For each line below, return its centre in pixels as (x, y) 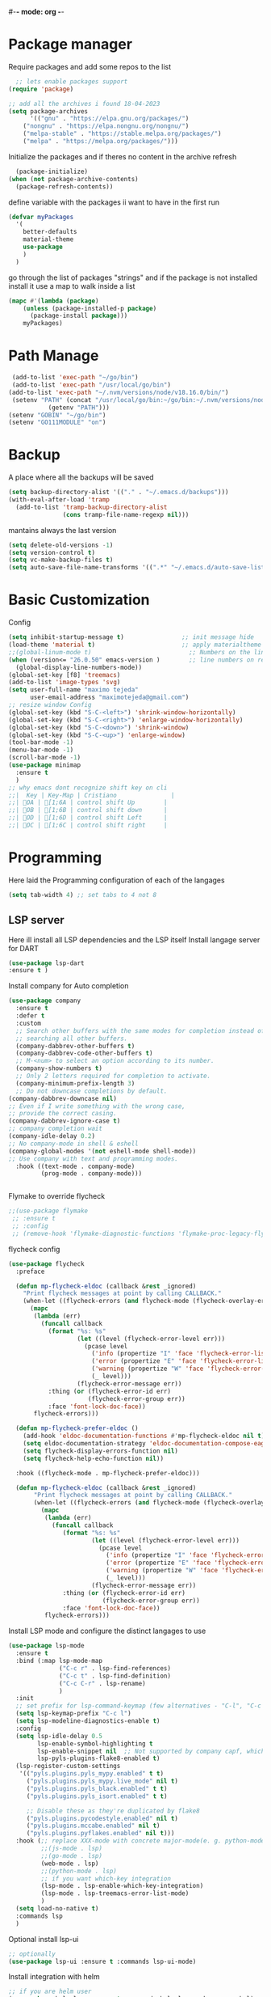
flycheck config (34, 1249)
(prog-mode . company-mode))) (92, 1174)
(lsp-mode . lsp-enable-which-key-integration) (122, 1886)
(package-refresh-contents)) (65, 186)
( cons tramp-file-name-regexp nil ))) (126, 514)
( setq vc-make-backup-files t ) (61, 560)
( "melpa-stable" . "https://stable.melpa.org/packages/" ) (122, 134)
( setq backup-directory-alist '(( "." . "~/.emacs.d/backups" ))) (119, 493)
